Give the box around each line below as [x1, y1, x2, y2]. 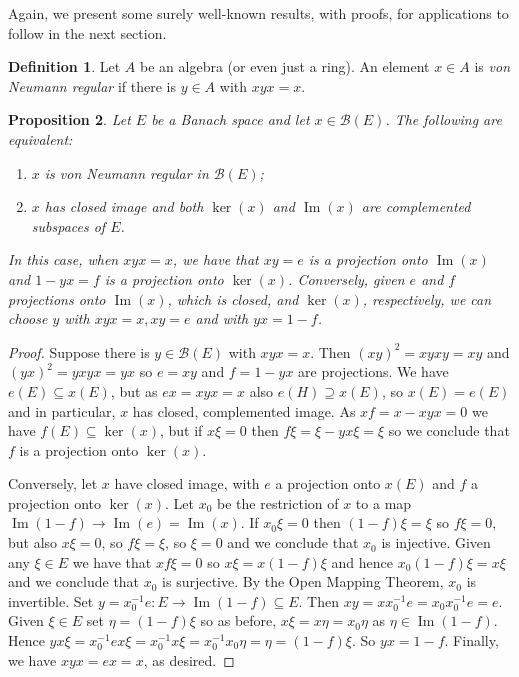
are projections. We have [298, 361, 449, 382]
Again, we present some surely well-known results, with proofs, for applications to [8, 3, 509, 23]
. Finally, [444, 630, 499, 651]
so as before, [200, 610, 277, 631]
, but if [159, 420, 203, 441]
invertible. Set [8, 590, 94, 611]
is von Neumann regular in [44, 162, 209, 183]
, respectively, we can [362, 288, 492, 309]
